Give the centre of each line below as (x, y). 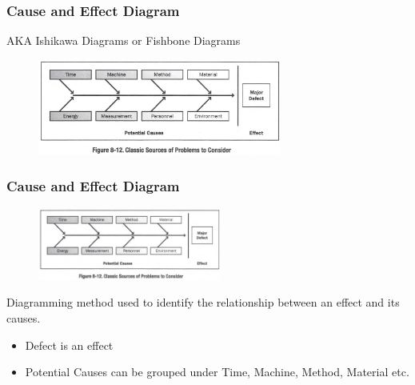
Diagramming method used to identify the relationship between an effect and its (203, 302)
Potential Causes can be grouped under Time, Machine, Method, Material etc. (217, 372)
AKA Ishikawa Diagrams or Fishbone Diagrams (124, 40)
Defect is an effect (69, 345)
